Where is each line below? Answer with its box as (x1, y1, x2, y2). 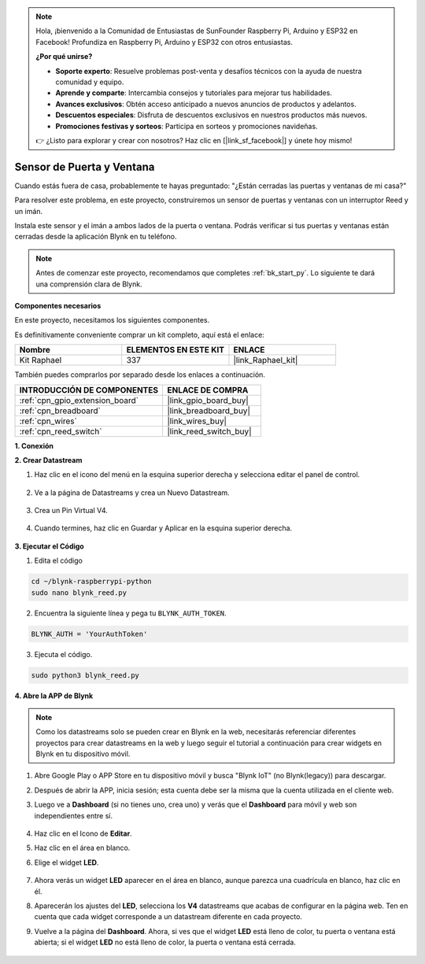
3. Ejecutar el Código (14, 541, 84, 551)
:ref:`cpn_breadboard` (19, 405, 102, 416)
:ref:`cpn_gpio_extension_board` (19, 394, 139, 405)
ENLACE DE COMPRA (166, 384, 249, 395)
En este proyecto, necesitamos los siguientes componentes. (14, 316, 210, 325)
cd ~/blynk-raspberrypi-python (31, 577, 153, 586)
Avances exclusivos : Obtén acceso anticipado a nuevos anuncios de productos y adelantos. (55, 99, 357, 109)
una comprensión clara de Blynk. (35, 279, 142, 289)
